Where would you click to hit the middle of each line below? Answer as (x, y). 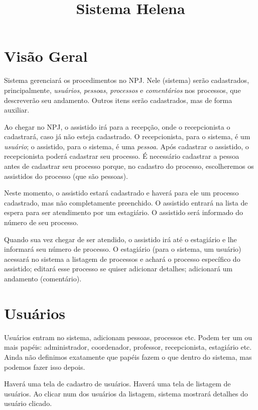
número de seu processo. (41, 222)
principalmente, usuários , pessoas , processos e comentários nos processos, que (122, 90)
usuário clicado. (28, 403)
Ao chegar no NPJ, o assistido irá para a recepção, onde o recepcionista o (117, 126)
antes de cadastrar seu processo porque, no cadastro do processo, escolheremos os (129, 166)
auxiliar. (17, 110)
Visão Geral (46, 56)
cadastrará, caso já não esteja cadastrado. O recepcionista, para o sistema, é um (127, 136)
